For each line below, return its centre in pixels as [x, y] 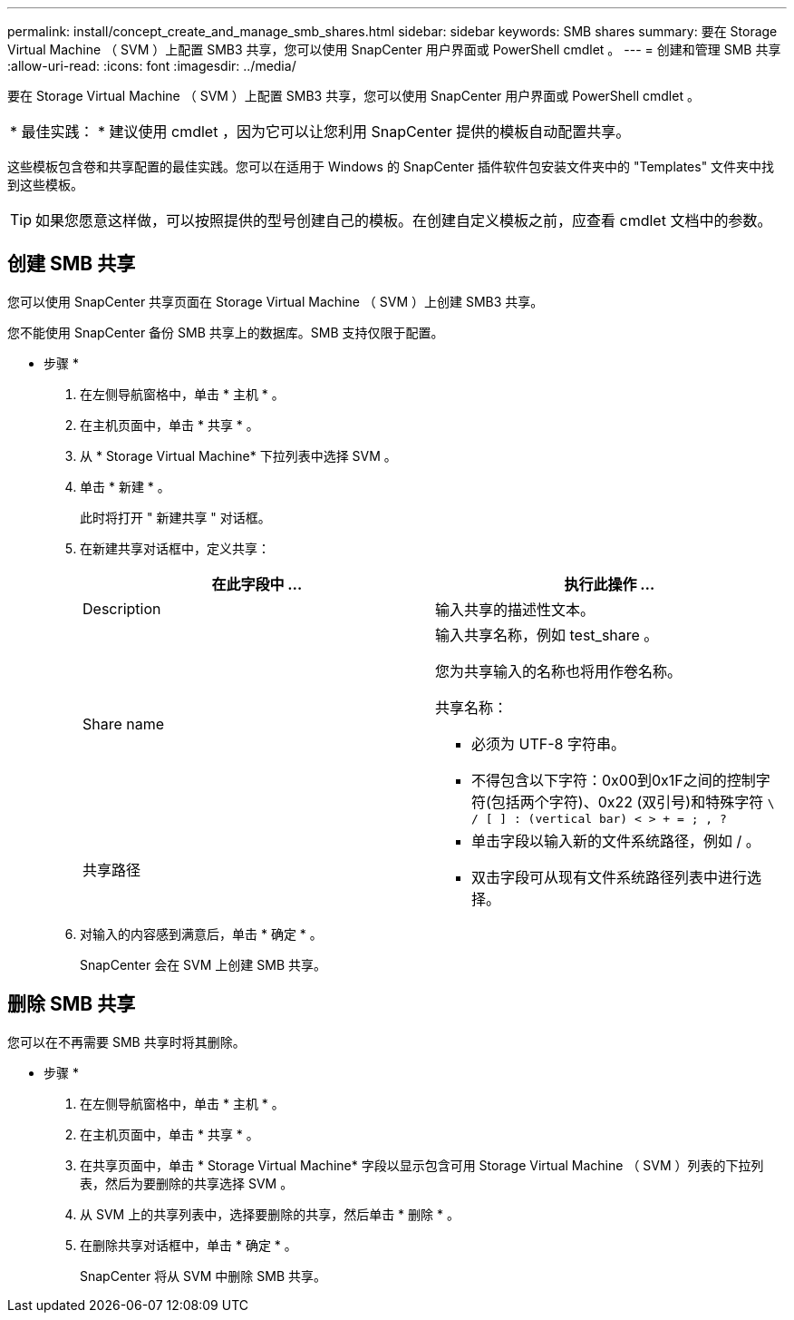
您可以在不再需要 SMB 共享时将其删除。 [126, 1041]
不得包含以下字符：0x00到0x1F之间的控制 [614, 780]
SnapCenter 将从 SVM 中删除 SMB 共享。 [203, 1276]
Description [122, 608]
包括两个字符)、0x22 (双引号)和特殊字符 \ [633, 802]
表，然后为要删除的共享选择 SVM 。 [187, 1183]
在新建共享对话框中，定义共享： [175, 548]
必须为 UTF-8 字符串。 [548, 743]
